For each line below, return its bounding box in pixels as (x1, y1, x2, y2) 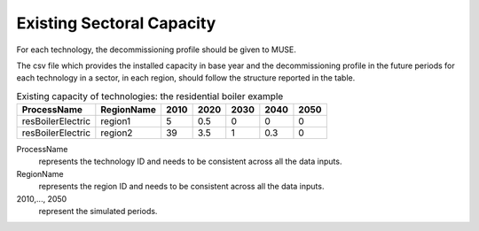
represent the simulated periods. (38, 206, 158, 217)
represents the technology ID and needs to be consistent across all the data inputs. (38, 156, 342, 167)
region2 (100, 127, 133, 139)
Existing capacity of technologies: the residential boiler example (16, 89, 284, 102)
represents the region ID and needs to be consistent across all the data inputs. (38, 181, 325, 192)
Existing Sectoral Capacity (16, 13, 216, 33)
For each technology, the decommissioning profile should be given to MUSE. (16, 44, 297, 55)
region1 (100, 115, 131, 127)
